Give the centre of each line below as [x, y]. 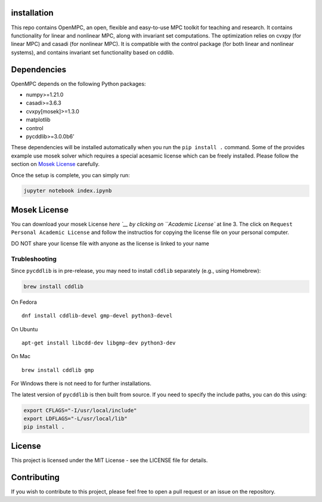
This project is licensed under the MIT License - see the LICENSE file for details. [109, 460]
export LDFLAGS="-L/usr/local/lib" [75, 418]
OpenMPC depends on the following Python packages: [78, 84]
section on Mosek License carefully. [55, 164]
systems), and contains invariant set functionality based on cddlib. [92, 52]
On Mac [21, 356]
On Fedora [24, 302]
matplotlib [38, 120]
